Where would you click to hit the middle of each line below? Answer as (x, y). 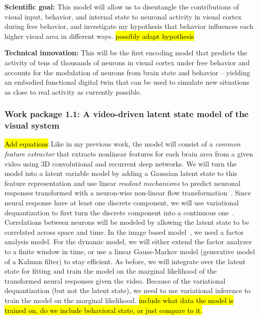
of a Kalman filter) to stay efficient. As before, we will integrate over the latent (125, 261)
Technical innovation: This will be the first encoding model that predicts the (126, 53)
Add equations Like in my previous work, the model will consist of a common (123, 144)
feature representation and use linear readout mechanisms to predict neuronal (123, 183)
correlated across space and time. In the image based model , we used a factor (124, 232)
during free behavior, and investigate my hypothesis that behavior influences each (129, 26)
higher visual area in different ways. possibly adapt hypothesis (99, 36)
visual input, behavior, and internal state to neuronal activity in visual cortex (123, 16)
